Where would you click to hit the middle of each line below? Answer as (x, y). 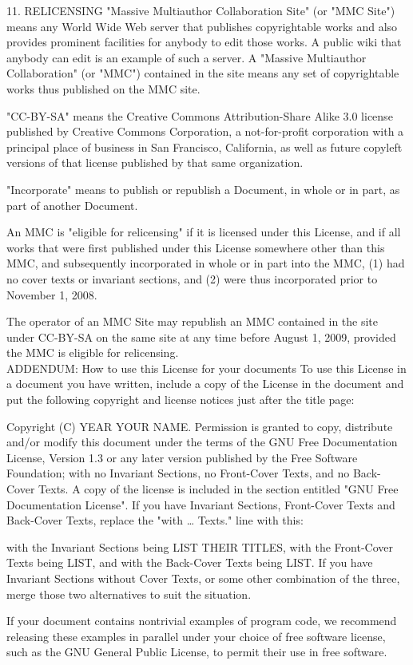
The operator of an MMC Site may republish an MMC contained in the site (193, 321)
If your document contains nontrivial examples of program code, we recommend (202, 621)
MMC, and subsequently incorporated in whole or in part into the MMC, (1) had (206, 263)
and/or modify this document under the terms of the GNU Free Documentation (202, 442)
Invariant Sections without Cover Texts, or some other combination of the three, (203, 578)
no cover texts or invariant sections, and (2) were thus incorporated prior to (192, 278)
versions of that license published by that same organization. (155, 162)
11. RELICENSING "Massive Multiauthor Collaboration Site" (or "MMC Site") (201, 10)
